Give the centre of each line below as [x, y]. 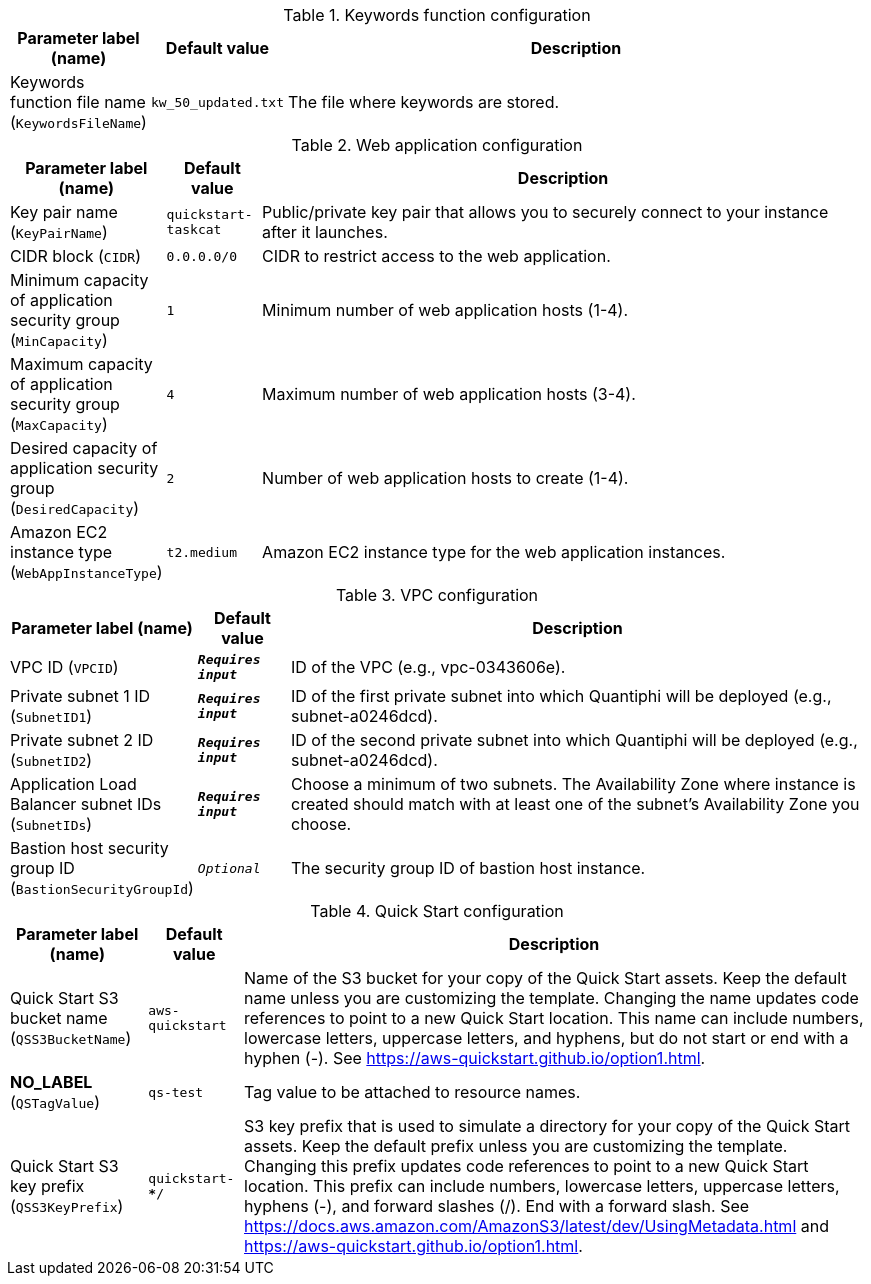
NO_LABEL [51, 1082]
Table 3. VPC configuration [437, 595]
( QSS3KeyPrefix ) [67, 1206]
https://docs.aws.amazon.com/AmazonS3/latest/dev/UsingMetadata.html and [536, 1226]
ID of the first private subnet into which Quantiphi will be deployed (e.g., [561, 696]
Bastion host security [89, 848]
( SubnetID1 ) [51, 716]
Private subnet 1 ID [80, 696]
